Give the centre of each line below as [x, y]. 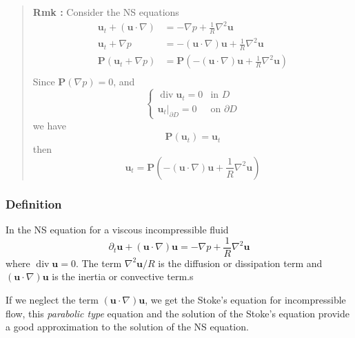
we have [49, 125]
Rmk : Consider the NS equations [106, 12]
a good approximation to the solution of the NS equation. [127, 327]
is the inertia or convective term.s [123, 276]
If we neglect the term [52, 300]
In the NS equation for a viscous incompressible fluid [117, 230]
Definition [34, 203]
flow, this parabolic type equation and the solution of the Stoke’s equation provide [177, 313]
